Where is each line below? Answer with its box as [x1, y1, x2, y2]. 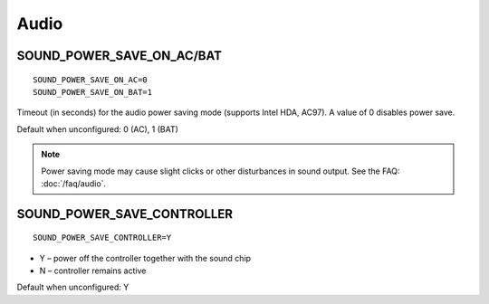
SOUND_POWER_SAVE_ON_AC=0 [33, 74, 149, 85]
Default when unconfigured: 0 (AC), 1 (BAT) [16, 123, 178, 135]
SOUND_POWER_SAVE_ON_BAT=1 [33, 87, 153, 97]
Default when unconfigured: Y [16, 281, 129, 293]
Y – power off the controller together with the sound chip [39, 252, 252, 263]
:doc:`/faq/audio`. [41, 177, 107, 189]
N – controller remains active [39, 265, 147, 276]
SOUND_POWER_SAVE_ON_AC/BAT [16, 48, 222, 63]
